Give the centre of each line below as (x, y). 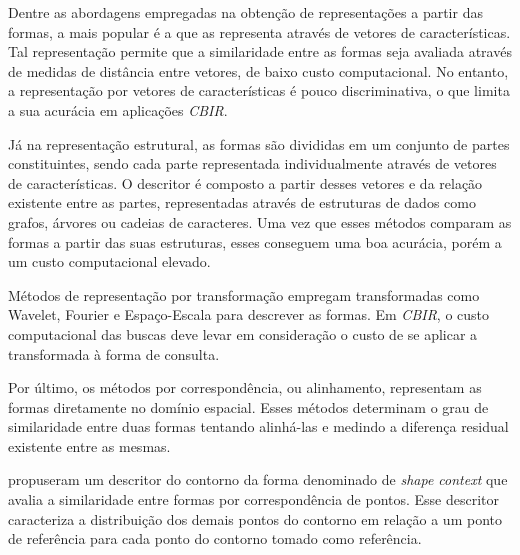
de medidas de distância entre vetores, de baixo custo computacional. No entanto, (258, 70)
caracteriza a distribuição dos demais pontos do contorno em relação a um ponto (255, 518)
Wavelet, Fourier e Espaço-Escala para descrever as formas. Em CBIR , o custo (249, 314)
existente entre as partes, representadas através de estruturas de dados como (242, 202)
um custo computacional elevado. (109, 261)
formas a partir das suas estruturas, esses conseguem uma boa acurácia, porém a (255, 241)
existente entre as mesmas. (89, 445)
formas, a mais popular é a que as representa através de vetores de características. (259, 31)
